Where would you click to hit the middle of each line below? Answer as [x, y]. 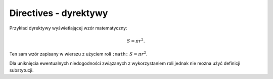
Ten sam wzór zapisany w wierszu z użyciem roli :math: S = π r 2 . [78, 54]
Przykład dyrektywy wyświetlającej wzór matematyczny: [68, 28]
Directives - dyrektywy [59, 13]
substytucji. [21, 70]
